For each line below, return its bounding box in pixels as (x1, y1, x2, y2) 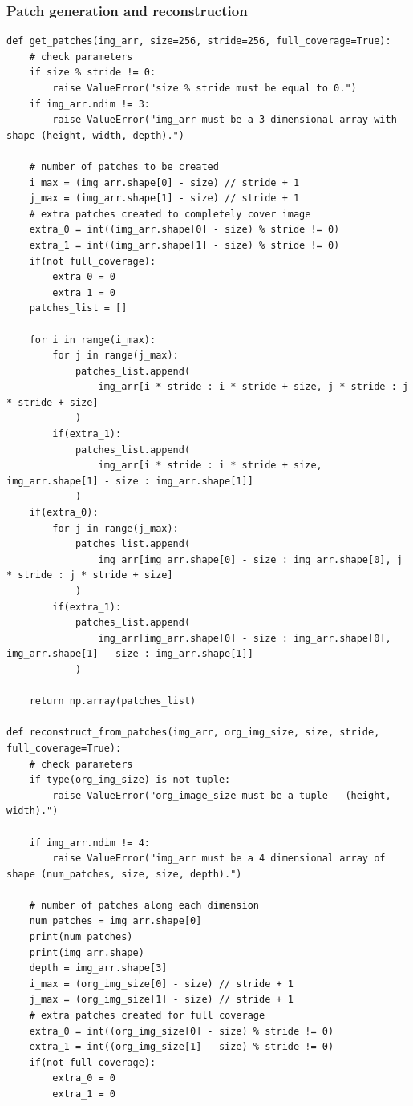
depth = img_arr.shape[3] (29, 962, 168, 974)
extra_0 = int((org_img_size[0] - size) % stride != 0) (29, 1025, 334, 1037)
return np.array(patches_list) (29, 695, 196, 707)
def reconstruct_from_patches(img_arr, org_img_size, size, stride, (6, 727, 380, 739)
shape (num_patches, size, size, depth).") (6, 868, 242, 880)
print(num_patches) (29, 931, 133, 943)
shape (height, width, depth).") (6, 129, 184, 141)
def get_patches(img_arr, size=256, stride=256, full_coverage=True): (6, 35, 391, 47)
